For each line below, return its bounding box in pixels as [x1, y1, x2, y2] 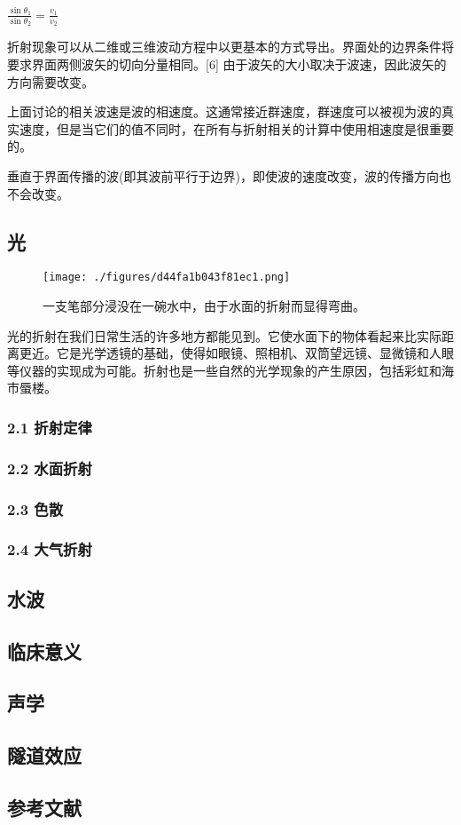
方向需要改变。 [7, 72, 94, 91]
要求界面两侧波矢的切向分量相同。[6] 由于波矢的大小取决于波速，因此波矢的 [7, 55, 447, 74]
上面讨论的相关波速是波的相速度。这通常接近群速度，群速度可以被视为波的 [7, 102, 441, 121]
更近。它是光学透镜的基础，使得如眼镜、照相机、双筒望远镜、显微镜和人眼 [19, 344, 454, 362]
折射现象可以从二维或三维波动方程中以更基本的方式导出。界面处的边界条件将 [7, 37, 454, 56]
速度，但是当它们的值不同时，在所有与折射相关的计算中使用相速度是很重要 [19, 119, 454, 138]
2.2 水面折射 [7, 456, 92, 479]
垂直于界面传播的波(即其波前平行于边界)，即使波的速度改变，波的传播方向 [7, 167, 439, 185]
